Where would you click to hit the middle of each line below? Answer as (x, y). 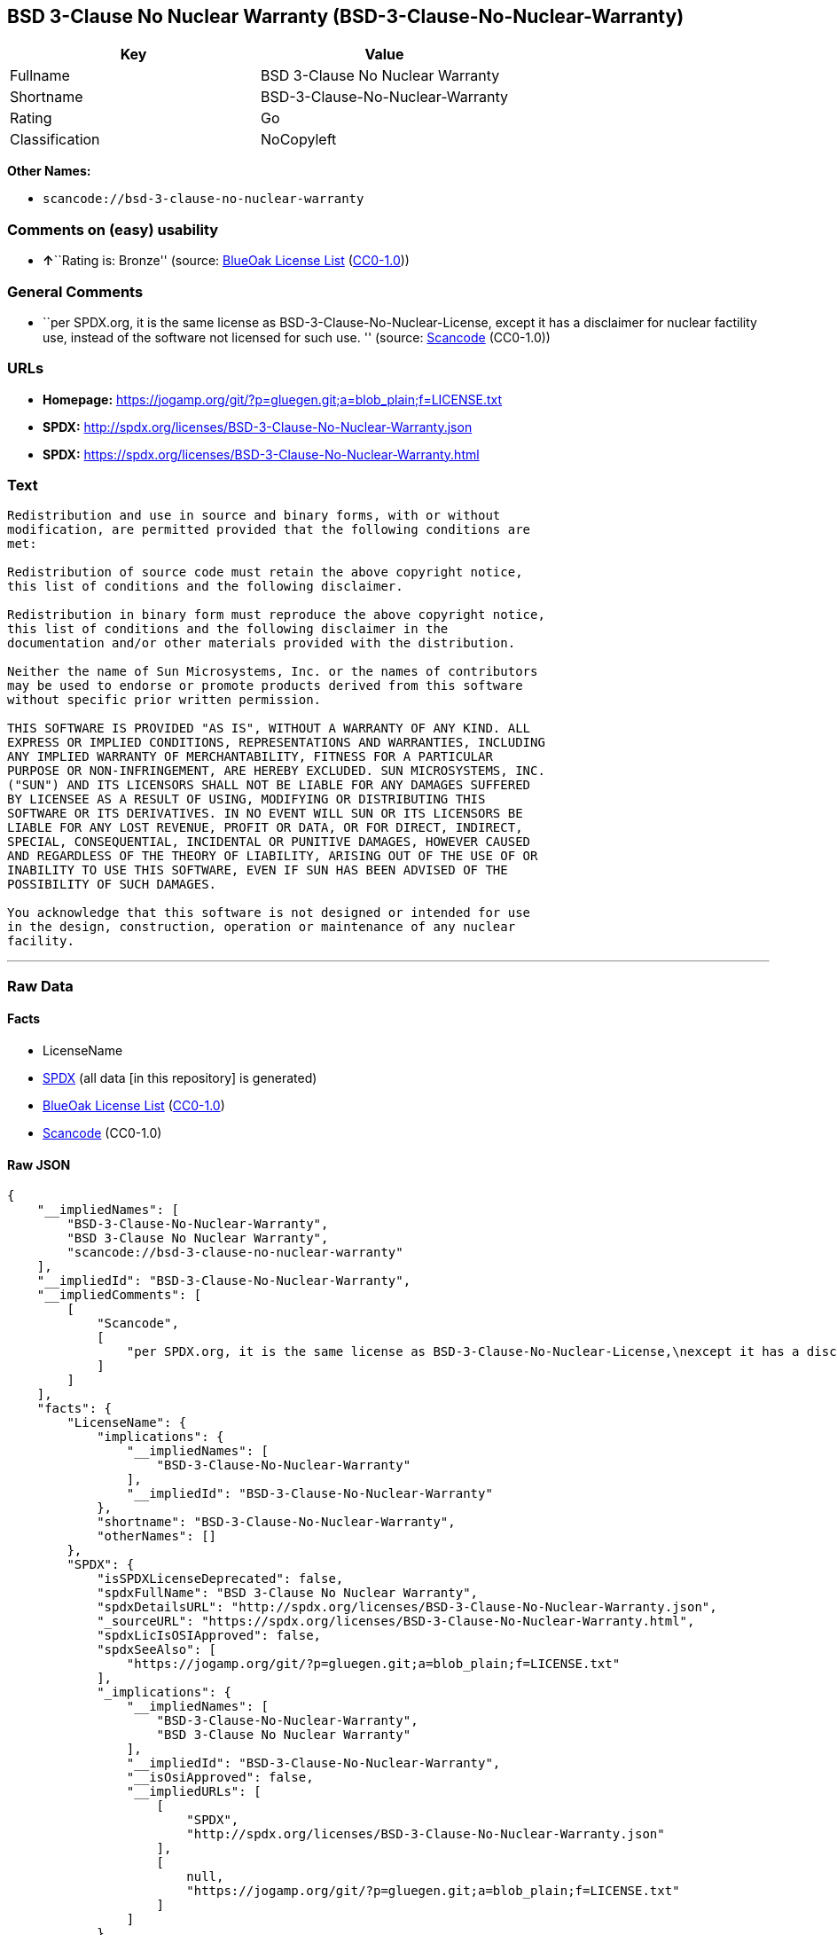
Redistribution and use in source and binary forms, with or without (254, 516)
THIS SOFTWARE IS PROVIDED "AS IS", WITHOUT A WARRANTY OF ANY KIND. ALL (269, 729)
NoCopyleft (299, 140)
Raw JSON (39, 1164)
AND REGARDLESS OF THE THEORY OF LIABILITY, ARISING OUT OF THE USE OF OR (273, 856)
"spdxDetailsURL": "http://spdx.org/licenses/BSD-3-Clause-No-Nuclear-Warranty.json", (407, 1607)
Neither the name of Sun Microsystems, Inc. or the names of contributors (273, 672)
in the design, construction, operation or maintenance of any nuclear (262, 927)
